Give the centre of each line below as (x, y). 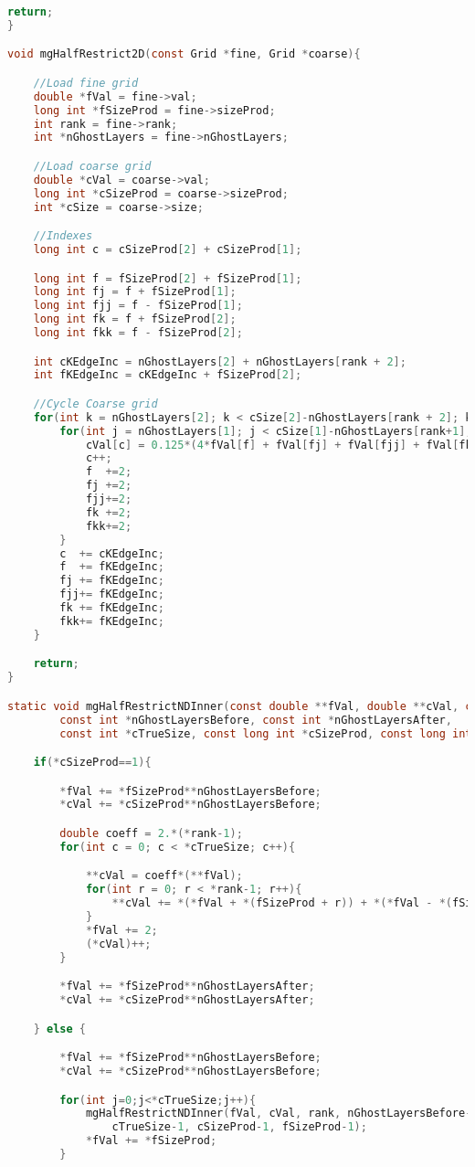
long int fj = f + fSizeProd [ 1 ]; (135, 292)
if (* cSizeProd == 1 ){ (92, 763)
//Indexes (63, 236)
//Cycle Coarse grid (95, 403)
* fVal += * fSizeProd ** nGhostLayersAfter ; (187, 987)
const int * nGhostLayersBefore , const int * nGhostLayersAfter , (256, 720)
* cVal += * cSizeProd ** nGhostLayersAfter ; (187, 1000)
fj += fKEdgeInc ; (112, 581)
